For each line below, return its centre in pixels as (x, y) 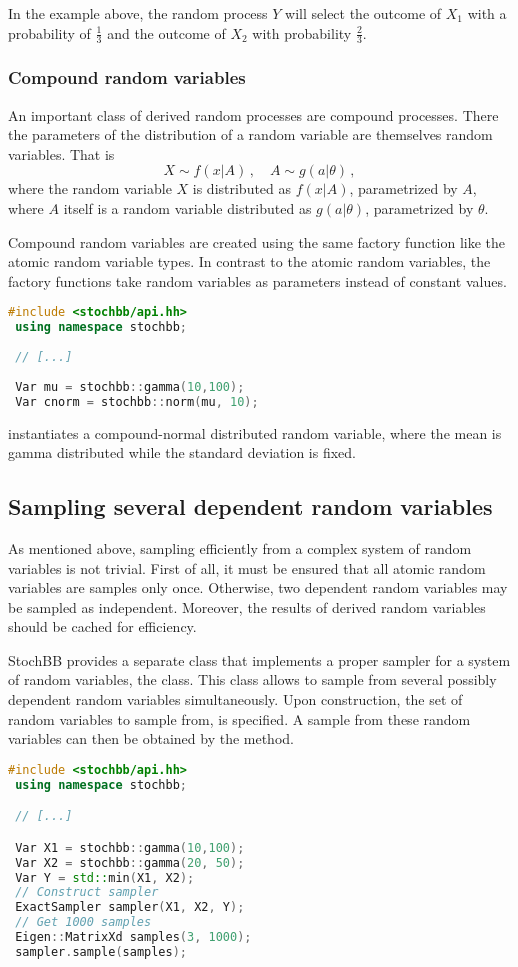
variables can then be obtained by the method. (151, 738)
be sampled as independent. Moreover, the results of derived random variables (247, 606)
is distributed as (242, 188)
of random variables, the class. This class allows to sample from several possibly (252, 679)
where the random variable (90, 188)
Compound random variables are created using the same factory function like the (257, 241)
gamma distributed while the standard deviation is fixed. (182, 452)
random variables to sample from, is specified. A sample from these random (239, 718)
